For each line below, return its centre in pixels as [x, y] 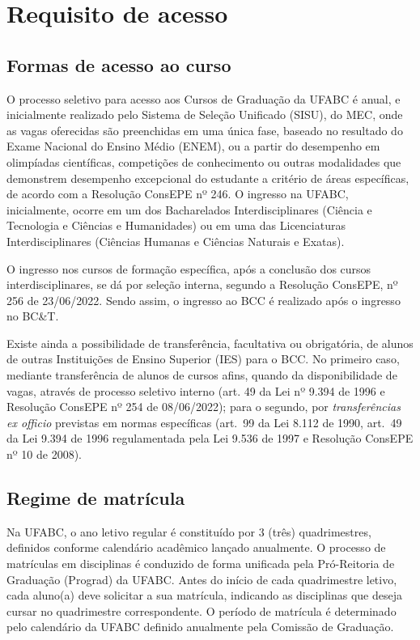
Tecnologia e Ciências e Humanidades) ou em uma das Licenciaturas [176, 225]
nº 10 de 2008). [44, 454]
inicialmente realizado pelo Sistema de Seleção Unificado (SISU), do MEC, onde [205, 114]
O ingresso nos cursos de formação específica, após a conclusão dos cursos [189, 268]
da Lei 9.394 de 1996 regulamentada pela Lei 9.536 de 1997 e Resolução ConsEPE [210, 438]
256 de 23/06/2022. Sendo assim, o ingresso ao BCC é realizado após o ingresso [204, 300]
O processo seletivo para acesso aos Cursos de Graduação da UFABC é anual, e [204, 98]
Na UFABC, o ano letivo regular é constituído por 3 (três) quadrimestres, [189, 531]
